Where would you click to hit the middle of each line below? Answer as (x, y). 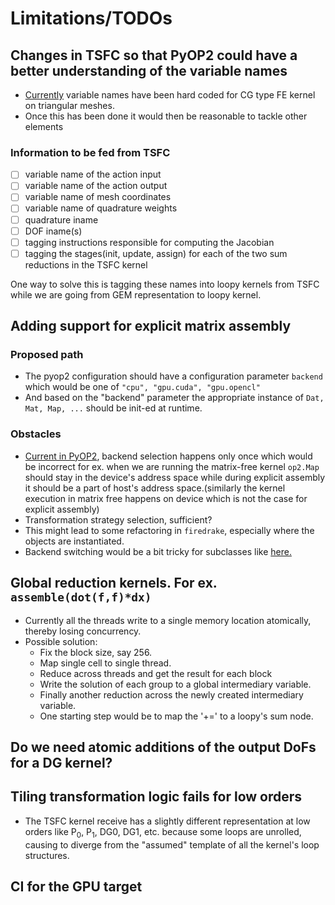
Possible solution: (61, 641)
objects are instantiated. (74, 541)
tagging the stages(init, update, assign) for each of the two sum (156, 253)
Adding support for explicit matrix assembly (151, 326)
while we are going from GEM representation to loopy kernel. (136, 294)
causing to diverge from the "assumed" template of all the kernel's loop (172, 844)
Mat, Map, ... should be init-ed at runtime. (113, 408)
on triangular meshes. (69, 105)
